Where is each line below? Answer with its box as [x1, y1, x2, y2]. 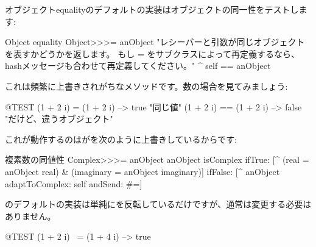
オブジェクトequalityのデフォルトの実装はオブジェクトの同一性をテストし [5, 3, 299, 15]
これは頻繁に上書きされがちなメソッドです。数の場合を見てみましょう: [5, 79, 288, 92]
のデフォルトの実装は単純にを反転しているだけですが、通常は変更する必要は [5, 198, 312, 210]
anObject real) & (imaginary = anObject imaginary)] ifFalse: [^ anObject [5, 165, 280, 177]
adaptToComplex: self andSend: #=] [5, 177, 142, 190]
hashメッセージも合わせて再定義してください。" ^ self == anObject [5, 59, 271, 72]
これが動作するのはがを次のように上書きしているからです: [5, 132, 237, 145]
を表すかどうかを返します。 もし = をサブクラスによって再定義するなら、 [5, 47, 300, 60]
